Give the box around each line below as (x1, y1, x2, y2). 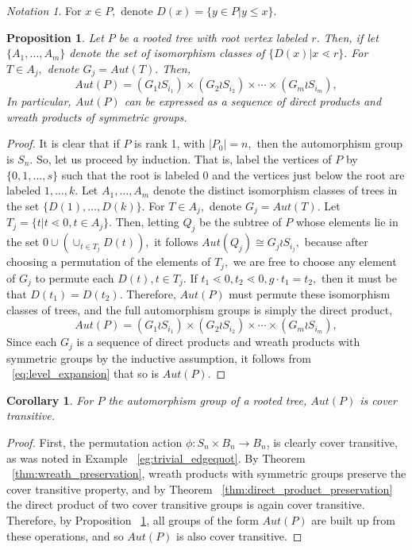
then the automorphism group (256, 135, 403, 152)
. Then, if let (316, 29, 379, 45)
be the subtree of (199, 213, 282, 230)
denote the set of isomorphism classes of (69, 44, 265, 61)
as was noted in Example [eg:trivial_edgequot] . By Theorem (6, 449, 306, 466)
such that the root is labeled (61, 166, 199, 183)
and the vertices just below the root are (212, 166, 405, 183)
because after (304, 233, 368, 250)
